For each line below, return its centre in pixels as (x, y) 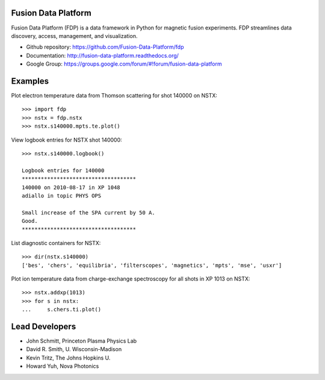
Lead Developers (44, 326)
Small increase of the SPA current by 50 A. (89, 213)
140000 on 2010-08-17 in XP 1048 (71, 187)
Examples (30, 81)
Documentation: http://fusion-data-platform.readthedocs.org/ (102, 55)
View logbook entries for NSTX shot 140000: (67, 140)
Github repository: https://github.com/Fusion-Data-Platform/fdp (105, 47)
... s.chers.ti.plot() (62, 310)
